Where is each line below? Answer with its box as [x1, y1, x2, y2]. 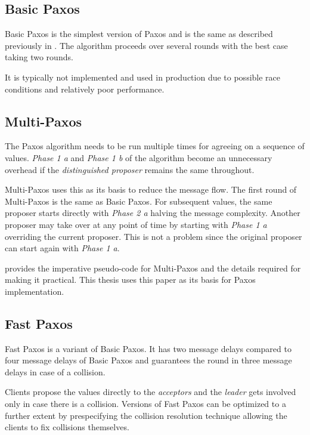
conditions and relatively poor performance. [5, 82, 165, 95]
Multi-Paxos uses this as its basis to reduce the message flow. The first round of [5, 183, 297, 196]
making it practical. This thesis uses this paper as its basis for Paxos [5, 273, 256, 286]
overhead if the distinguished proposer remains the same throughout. [5, 163, 255, 175]
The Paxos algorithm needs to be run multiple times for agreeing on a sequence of [5, 140, 305, 152]
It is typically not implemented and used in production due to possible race [5, 70, 281, 83]
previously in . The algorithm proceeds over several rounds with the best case [5, 39, 288, 51]
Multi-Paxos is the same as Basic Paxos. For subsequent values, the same [5, 195, 272, 207]
